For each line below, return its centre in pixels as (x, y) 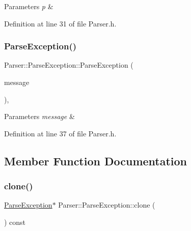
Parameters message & (39, 116)
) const (15, 222)
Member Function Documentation (96, 161)
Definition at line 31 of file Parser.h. (60, 23)
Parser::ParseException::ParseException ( (69, 65)
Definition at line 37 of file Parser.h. (60, 133)
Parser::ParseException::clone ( (107, 205)
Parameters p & (29, 6)
